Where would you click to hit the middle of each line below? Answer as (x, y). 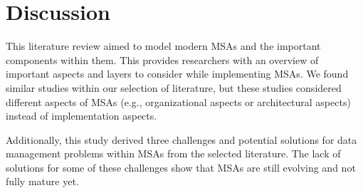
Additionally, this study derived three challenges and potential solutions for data (181, 139)
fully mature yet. (42, 181)
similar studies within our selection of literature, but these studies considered (174, 87)
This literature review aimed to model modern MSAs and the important (163, 46)
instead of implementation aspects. (81, 116)
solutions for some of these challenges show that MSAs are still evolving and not (181, 167)
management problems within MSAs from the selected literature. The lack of (173, 153)
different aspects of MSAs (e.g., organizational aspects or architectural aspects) (178, 101)
